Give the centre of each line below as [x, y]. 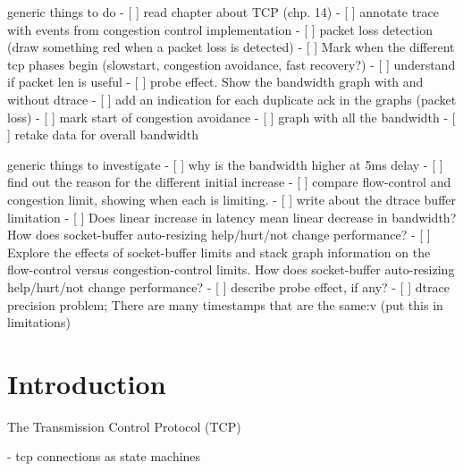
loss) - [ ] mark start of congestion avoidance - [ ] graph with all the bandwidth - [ [231, 117]
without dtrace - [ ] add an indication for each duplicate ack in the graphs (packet [232, 99]
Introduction [87, 383]
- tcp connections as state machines [104, 456]
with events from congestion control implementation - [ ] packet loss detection [220, 29]
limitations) [39, 322]
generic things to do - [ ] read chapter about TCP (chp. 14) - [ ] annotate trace [223, 12]
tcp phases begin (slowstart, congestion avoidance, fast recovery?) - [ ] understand [231, 64]
